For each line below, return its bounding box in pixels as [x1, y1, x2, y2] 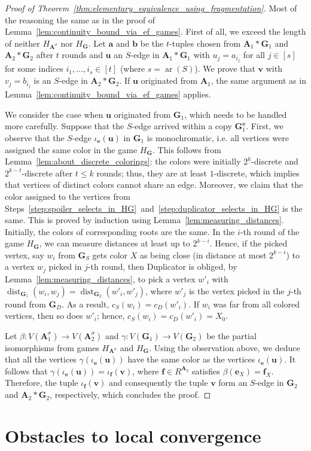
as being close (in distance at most [139, 248, 267, 261]
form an [218, 376, 248, 389]
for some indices [5, 62, 63, 75]
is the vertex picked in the [188, 284, 285, 297]
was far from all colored [213, 297, 300, 310]
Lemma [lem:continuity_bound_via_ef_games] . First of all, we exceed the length [5, 25, 306, 38]
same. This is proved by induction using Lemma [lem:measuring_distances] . [5, 214, 284, 226]
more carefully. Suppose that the [5, 120, 124, 132]
